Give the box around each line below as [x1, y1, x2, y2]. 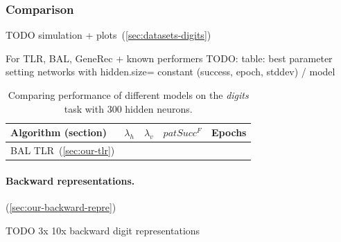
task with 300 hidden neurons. [64, 101, 193, 115]
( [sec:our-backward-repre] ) [6, 199, 116, 214]
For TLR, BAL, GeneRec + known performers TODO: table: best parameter [6, 50, 333, 65]
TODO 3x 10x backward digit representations [6, 223, 200, 237]
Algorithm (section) [10, 125, 107, 140]
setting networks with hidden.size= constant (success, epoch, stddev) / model [6, 64, 335, 79]
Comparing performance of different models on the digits [8, 88, 249, 102]
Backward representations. [6, 173, 135, 187]
